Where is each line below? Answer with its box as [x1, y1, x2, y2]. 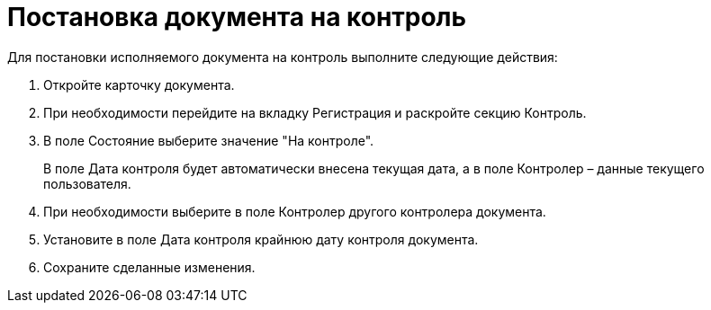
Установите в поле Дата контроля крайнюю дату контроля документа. [43, 231, 479, 247]
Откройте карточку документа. [43, 76, 235, 93]
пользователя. [43, 175, 131, 191]
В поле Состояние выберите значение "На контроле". [43, 132, 374, 148]
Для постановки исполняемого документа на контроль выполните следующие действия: [7, 49, 558, 65]
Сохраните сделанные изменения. [43, 259, 256, 275]
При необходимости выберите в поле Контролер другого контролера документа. [43, 203, 546, 219]
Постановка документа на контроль [7, 2, 467, 32]
